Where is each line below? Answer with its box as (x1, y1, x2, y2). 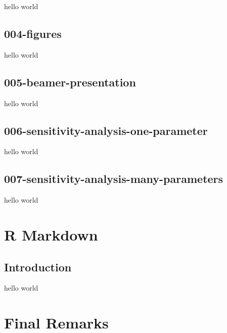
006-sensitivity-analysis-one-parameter (4, 122, 208, 138)
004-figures (4, 25, 62, 41)
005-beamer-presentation (4, 74, 136, 89)
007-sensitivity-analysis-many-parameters (4, 171, 223, 186)
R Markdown (4, 224, 98, 245)
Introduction (4, 259, 72, 274)
